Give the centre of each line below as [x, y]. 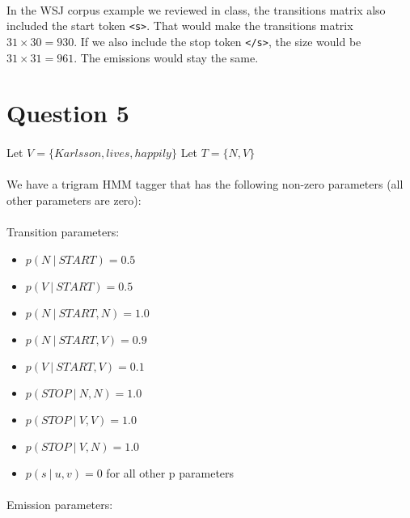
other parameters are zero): [74, 200]
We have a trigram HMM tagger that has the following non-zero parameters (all [205, 184]
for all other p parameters [170, 472]
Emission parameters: [60, 504]
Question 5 [68, 113]
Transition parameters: [63, 232]
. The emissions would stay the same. [166, 57]
